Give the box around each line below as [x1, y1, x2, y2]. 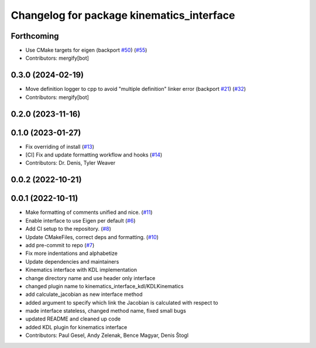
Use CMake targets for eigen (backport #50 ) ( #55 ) [25, 47, 147, 54]
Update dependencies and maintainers [25, 258, 119, 265]
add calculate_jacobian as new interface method [25, 291, 143, 298]
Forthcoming [11, 31, 59, 41]
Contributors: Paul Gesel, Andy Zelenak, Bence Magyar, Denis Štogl [25, 332, 189, 339]
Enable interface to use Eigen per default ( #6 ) [25, 217, 136, 224]
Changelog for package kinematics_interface [11, 9, 235, 22]
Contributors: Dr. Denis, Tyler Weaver [25, 159, 116, 166]
